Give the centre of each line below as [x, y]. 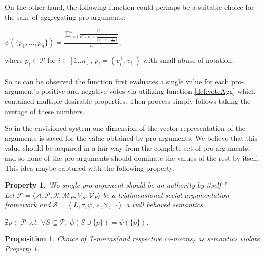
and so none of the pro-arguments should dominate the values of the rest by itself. [132, 157]
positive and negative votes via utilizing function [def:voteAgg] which [148, 91]
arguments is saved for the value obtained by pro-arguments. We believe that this [131, 138]
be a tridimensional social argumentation [166, 194]
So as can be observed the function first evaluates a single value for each [117, 81]
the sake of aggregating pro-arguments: [65, 16]
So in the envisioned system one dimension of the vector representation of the [125, 128]
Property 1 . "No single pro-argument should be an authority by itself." [116, 185]
